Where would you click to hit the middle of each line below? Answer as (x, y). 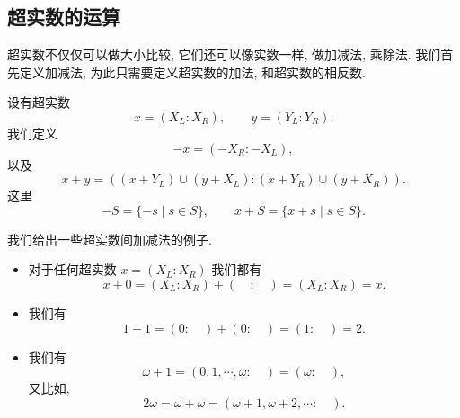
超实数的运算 (64, 17)
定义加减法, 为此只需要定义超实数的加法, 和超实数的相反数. (192, 71)
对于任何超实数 (72, 269)
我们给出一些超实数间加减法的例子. (110, 239)
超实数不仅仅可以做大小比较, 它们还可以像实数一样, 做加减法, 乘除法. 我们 (224, 54)
